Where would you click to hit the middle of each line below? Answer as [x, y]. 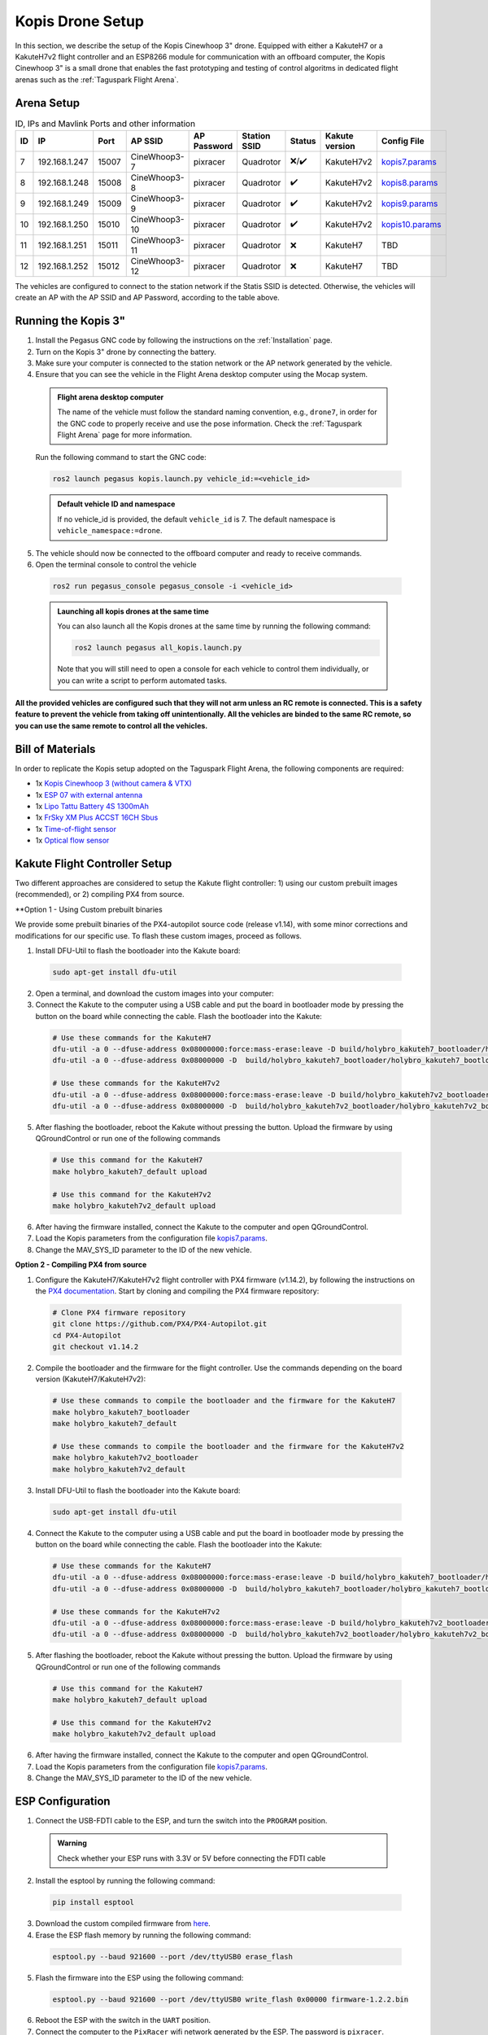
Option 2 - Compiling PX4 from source [81, 1265]
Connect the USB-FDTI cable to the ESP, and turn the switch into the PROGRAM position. [181, 1821]
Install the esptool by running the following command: [125, 1881]
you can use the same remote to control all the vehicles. [111, 725]
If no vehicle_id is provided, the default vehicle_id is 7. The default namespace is [196, 519]
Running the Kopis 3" [70, 321]
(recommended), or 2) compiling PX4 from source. [100, 895]
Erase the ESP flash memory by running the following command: [143, 1935]
